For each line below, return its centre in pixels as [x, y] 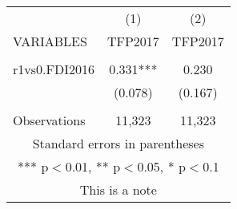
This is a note [118, 189]
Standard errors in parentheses [118, 143]
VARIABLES [50, 41]
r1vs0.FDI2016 [54, 69]
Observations [49, 120]
